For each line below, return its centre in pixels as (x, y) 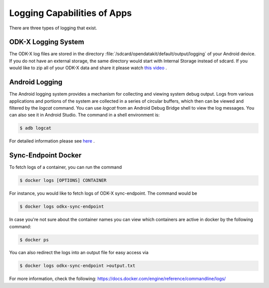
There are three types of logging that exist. (53, 28)
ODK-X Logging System (47, 42)
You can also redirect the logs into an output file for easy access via (79, 253)
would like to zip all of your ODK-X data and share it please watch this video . (88, 68)
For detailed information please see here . (52, 141)
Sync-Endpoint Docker (45, 155)
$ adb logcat (36, 128)
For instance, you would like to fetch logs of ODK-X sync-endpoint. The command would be (103, 193)
